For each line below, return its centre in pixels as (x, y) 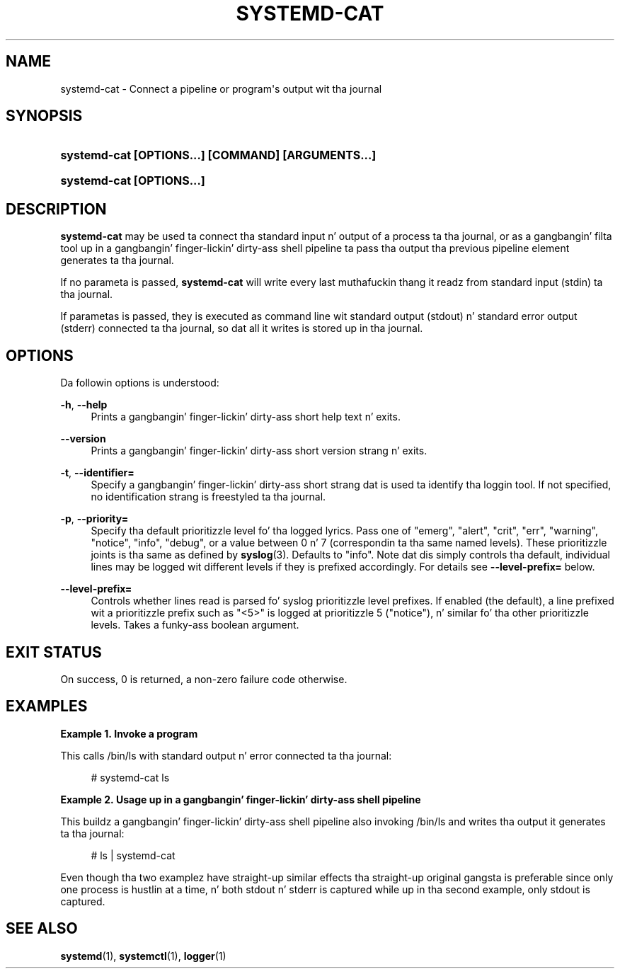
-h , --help (84, 405)
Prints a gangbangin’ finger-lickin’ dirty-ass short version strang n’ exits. (259, 451)
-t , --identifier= (97, 473)
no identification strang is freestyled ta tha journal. (208, 497)
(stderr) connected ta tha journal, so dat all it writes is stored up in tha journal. (242, 328)
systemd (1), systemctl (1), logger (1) (143, 956)
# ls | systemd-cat (133, 855)
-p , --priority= (94, 519)
